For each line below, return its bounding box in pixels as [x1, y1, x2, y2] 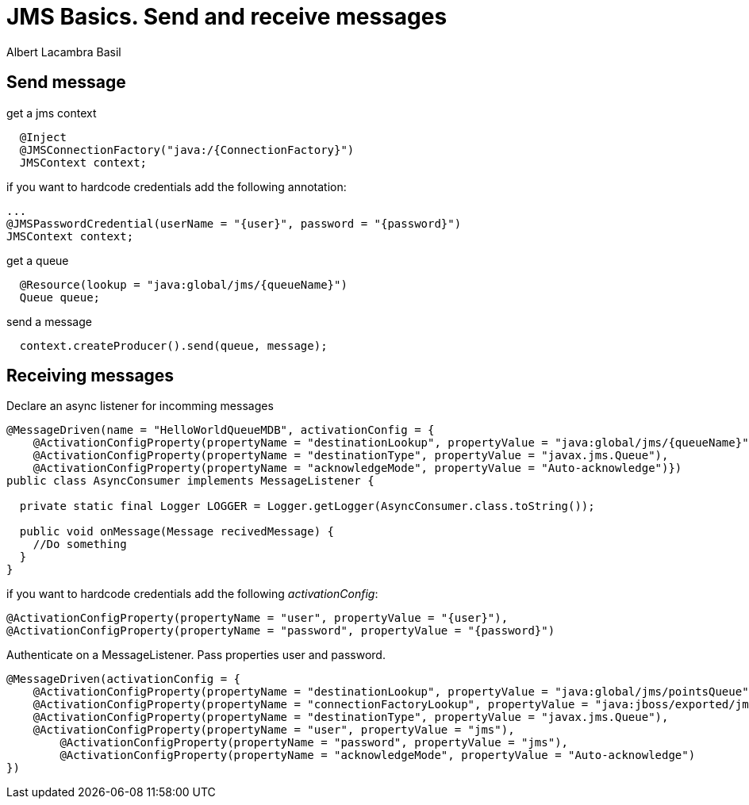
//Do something [33, 538, 127, 551]
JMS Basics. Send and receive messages [6, 3, 447, 30]
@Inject [19, 130, 67, 144]
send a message [6, 314, 92, 328]
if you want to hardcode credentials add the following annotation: [6, 179, 347, 194]
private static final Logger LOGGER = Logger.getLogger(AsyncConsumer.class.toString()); [19, 500, 595, 513]
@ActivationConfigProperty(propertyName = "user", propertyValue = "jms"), [33, 723, 515, 737]
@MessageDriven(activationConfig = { [6, 673, 241, 686]
